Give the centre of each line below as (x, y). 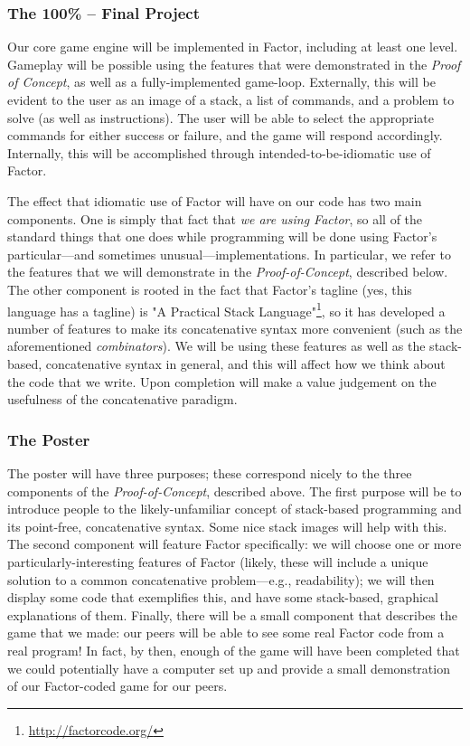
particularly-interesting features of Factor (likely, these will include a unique (218, 561)
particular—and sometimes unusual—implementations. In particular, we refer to (229, 254)
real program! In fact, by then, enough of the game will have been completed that (234, 650)
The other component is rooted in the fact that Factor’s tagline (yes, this (210, 289)
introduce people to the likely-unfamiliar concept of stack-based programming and (235, 509)
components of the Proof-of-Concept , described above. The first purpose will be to (235, 491)
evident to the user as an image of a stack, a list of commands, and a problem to (231, 99)
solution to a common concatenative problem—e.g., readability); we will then (221, 579)
